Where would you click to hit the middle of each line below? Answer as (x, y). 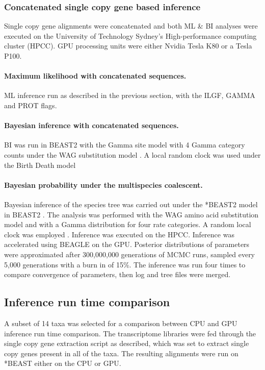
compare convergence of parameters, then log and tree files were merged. (117, 274)
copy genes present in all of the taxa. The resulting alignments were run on (121, 353)
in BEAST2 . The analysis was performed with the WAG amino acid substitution (131, 214)
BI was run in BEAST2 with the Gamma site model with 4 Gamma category (125, 145)
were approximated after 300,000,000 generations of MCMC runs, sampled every (130, 254)
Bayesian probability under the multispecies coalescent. (103, 184)
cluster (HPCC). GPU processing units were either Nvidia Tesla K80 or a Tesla (128, 46)
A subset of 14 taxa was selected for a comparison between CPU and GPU (121, 323)
